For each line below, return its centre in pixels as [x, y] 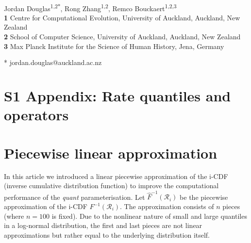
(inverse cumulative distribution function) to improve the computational [111, 186]
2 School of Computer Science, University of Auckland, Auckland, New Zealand [122, 37]
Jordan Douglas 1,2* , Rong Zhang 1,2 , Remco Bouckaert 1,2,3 [90, 7]
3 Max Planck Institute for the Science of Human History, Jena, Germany [114, 46]
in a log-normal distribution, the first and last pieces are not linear [103, 225]
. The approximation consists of [167, 206]
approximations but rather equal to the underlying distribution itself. [107, 235]
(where [14, 216]
